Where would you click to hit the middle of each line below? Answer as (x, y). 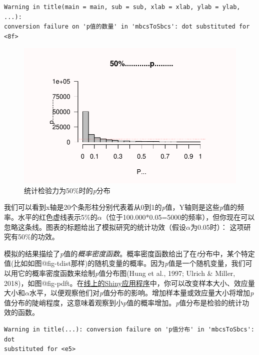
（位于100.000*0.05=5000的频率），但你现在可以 (178, 217)
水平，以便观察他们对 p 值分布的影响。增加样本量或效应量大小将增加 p (141, 293)
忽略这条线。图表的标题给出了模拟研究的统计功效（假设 (95, 227)
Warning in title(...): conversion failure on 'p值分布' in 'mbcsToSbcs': (129, 329)
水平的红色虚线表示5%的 (57, 217)
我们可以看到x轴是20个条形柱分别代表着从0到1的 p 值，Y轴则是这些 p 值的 (121, 207)
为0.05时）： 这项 (217, 227)
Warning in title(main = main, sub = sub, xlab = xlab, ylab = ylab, (122, 7)
